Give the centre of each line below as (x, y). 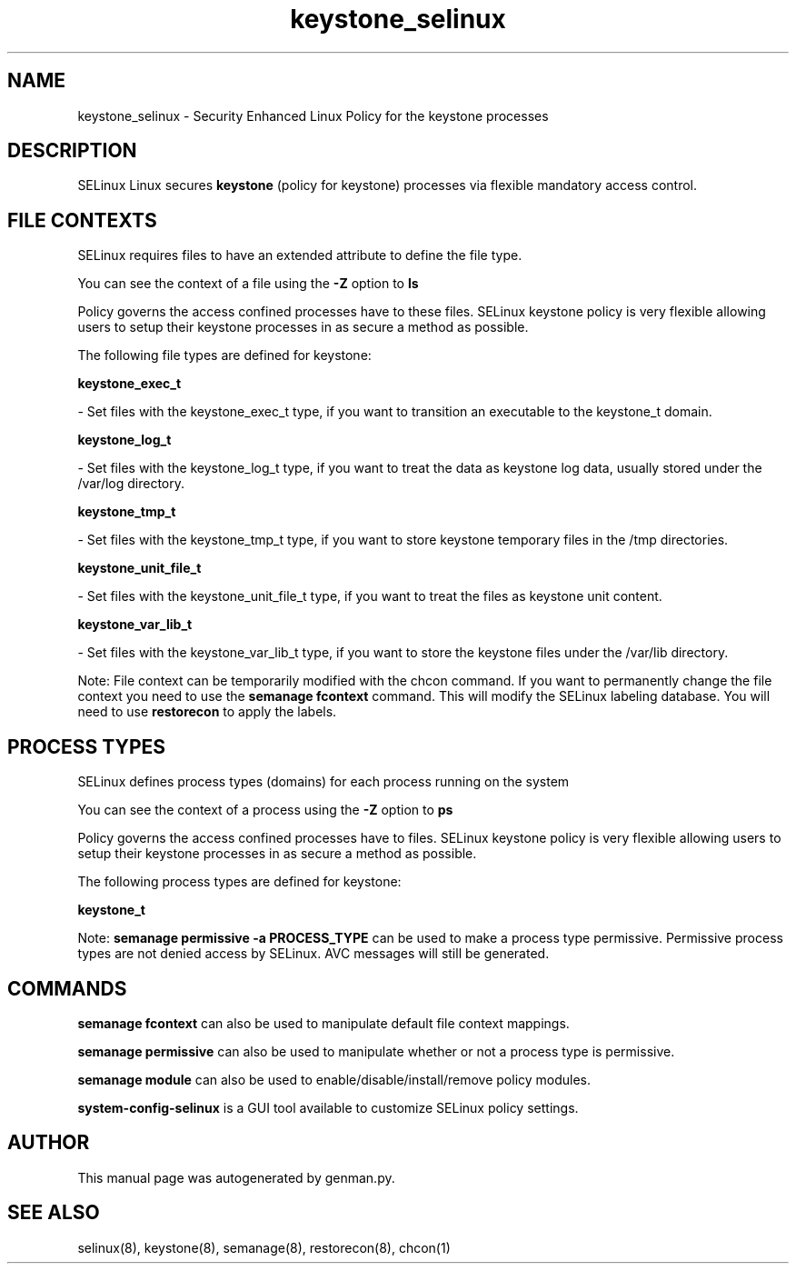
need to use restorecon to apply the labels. (207, 712)
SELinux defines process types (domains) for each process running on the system (323, 782)
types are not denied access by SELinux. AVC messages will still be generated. (313, 954)
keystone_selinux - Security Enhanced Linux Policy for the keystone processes (313, 115)
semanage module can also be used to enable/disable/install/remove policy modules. (334, 1079)
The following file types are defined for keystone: (224, 355)
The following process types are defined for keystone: (239, 882)
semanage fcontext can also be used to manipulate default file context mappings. (323, 1023)
